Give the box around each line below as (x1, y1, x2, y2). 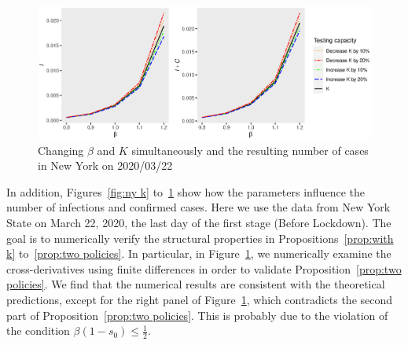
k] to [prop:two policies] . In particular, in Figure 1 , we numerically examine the (6, 245, 391, 262)
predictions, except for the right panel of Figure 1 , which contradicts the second (6, 292, 393, 308)
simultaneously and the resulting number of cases (131, 141, 369, 158)
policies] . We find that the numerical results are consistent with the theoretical (6, 276, 385, 292)
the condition (6, 322, 70, 339)
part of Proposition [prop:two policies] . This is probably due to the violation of (6, 306, 388, 323)
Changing (38, 141, 84, 158)
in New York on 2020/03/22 (38, 157, 173, 174)
